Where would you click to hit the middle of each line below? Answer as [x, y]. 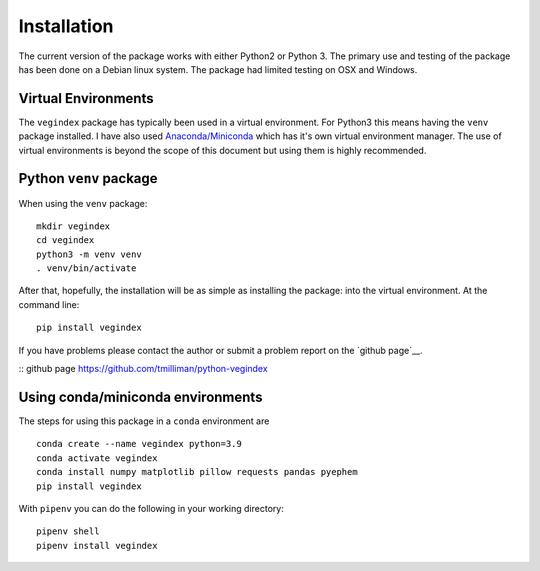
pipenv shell [68, 531]
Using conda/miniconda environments [140, 396]
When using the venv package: [83, 203]
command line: [49, 304]
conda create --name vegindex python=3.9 [139, 444]
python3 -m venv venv [89, 254]
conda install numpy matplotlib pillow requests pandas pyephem [197, 472]
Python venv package [88, 178]
